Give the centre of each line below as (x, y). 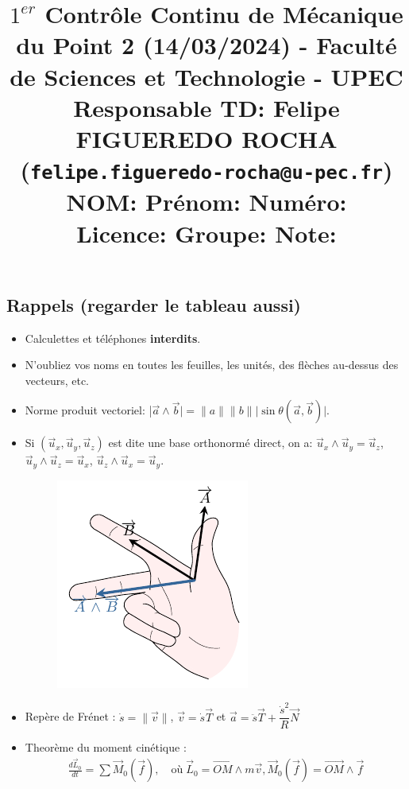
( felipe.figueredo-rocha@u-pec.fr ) (206, 170)
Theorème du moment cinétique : (106, 747)
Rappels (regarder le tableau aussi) (154, 304)
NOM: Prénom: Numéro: (206, 202)
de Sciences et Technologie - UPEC (206, 76)
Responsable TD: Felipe (206, 107)
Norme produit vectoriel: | (89, 410)
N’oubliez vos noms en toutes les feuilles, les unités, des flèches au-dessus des (212, 365)
